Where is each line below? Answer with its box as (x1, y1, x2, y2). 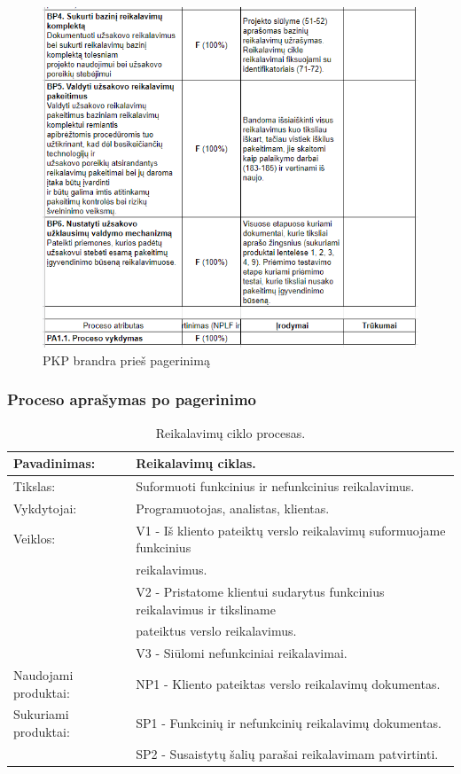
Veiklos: (13, 529, 56, 548)
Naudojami (13, 666, 74, 684)
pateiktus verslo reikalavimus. (136, 622, 297, 640)
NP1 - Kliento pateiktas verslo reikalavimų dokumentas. (136, 674, 441, 692)
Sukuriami (13, 705, 69, 723)
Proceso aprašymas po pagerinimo (7, 388, 256, 410)
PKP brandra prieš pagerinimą (43, 350, 210, 369)
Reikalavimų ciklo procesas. (155, 423, 306, 442)
